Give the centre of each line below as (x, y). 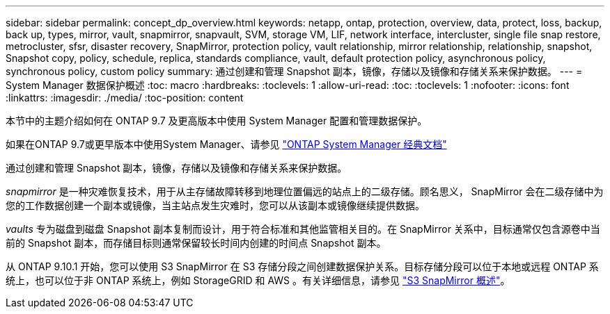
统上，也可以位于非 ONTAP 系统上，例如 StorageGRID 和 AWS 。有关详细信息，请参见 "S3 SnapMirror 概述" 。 (258, 280)
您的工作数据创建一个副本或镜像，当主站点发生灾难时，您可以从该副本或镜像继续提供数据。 (215, 205)
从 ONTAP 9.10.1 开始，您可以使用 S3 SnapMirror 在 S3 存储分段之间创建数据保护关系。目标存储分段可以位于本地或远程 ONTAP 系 (302, 266)
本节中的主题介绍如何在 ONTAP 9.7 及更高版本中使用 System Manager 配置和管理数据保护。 (217, 121)
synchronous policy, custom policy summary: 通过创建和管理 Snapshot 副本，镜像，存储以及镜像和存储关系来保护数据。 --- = (294, 71)
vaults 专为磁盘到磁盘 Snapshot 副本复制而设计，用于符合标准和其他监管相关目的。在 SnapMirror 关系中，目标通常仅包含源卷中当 (303, 229)
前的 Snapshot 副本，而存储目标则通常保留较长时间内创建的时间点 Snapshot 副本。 (196, 243)
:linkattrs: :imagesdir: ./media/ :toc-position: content (125, 98)
